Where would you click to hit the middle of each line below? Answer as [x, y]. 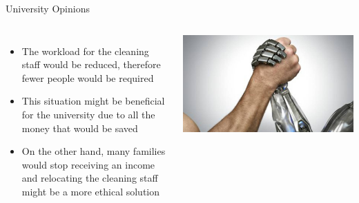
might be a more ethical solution [91, 191]
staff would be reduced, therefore [91, 64]
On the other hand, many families [94, 151]
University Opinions [48, 8]
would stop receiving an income [88, 164]
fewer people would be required [88, 77]
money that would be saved [80, 128]
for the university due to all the [88, 114]
